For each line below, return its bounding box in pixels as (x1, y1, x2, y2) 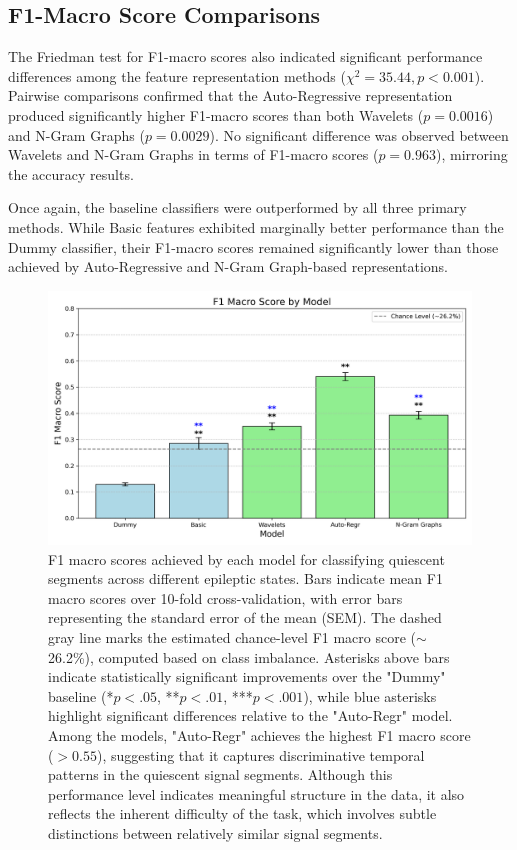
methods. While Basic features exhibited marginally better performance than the (8, 216, 504, 237)
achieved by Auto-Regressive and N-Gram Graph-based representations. (8, 256, 449, 277)
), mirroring (435, 144, 508, 165)
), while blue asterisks (303, 685, 437, 706)
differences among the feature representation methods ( (8, 65, 346, 86)
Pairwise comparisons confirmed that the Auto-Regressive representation (8, 85, 453, 106)
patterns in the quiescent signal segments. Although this (48, 764, 393, 785)
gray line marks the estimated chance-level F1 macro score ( (48, 626, 417, 647)
